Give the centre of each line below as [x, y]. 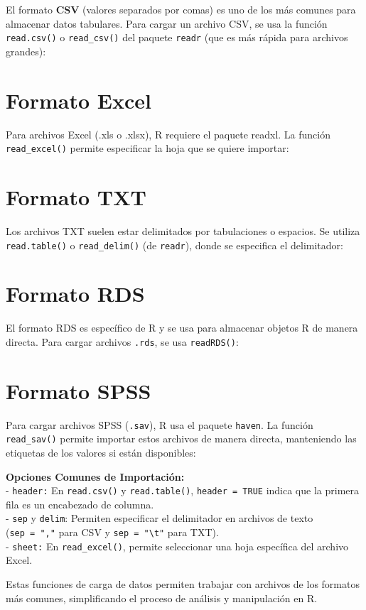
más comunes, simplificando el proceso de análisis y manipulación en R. [162, 598]
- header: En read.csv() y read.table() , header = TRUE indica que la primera [182, 490]
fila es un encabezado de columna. [80, 504]
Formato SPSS [79, 390]
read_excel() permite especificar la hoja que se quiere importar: [147, 148]
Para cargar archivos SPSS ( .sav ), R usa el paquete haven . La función [160, 424]
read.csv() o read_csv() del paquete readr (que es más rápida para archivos [177, 37]
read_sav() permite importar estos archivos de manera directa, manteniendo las [181, 439]
